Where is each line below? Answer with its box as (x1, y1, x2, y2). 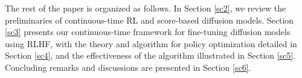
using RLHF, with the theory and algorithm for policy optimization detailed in (5, 37, 297, 50)
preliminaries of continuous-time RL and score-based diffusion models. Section (5, 13, 294, 26)
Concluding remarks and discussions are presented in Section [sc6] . (5, 60, 251, 73)
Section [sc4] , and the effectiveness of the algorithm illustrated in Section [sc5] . (5, 49, 296, 62)
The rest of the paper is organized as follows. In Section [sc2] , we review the (5, 2, 286, 14)
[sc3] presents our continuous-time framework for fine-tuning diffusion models (5, 25, 291, 38)
